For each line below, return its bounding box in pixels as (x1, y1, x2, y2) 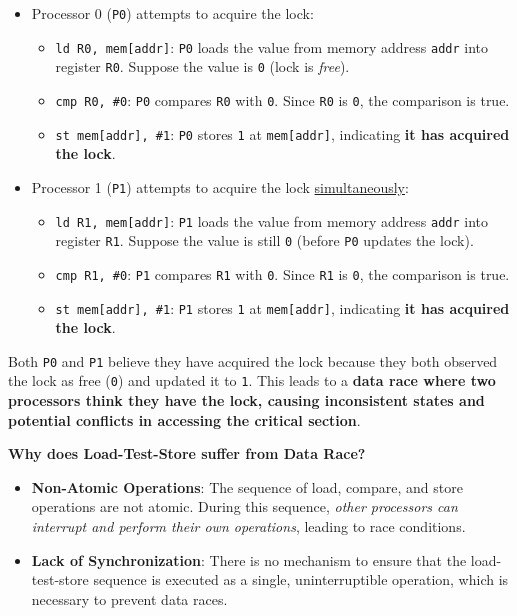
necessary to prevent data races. (31, 588, 228, 609)
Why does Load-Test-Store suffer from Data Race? (8, 443, 366, 464)
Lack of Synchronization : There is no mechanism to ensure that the (31, 549, 467, 570)
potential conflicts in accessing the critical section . (8, 409, 361, 430)
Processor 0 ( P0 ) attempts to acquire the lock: (31, 3, 314, 23)
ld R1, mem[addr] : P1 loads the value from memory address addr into (55, 210, 489, 231)
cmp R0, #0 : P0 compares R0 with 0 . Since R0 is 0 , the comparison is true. (55, 89, 510, 110)
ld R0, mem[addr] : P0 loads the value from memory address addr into (55, 36, 489, 57)
